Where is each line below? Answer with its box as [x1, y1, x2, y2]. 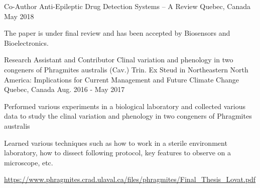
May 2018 [4, 11, 34, 21]
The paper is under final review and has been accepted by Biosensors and [4, 28, 230, 38]
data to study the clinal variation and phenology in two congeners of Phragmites [4, 111, 252, 121]
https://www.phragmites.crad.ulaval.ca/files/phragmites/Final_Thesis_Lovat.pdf [4, 174, 256, 184]
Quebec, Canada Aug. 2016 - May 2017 [4, 84, 125, 95]
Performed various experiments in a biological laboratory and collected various [4, 101, 245, 111]
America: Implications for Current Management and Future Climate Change [4, 74, 239, 84]
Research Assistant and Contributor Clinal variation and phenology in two [4, 54, 233, 65]
